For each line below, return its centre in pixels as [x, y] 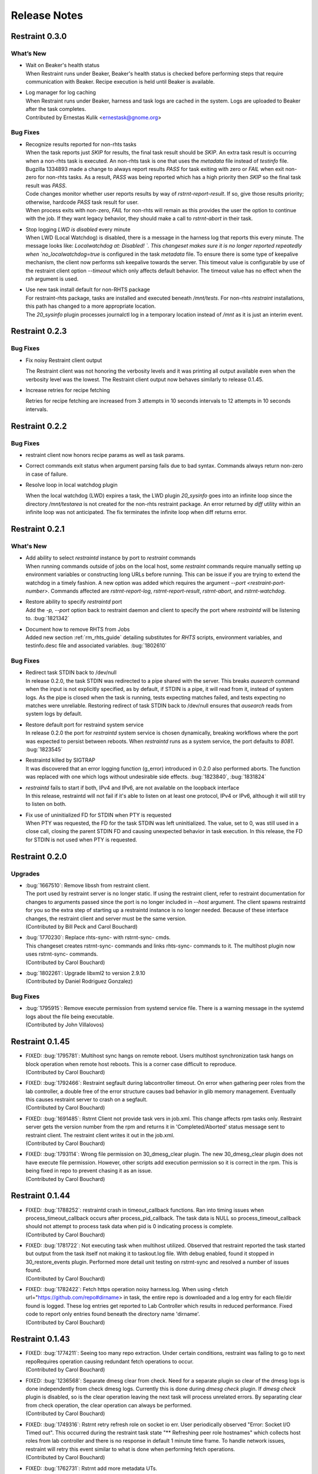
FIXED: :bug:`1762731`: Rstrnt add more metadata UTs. [91, 1468]
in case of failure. [47, 474]
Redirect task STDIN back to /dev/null [71, 673]
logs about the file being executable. [70, 1016]
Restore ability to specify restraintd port [74, 602]
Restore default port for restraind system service [85, 725]
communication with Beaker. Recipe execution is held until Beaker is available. [120, 82]
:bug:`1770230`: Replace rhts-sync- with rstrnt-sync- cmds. [98, 937]
